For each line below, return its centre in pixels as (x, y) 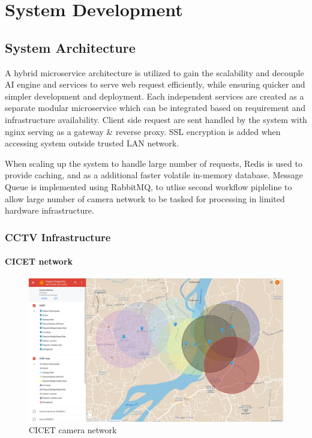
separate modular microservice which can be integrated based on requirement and (155, 108)
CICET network (39, 261)
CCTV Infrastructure (58, 237)
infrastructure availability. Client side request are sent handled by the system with (156, 119)
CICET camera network (73, 430)
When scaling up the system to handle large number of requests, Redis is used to (154, 163)
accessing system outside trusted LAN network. (92, 143)
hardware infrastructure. (49, 210)
